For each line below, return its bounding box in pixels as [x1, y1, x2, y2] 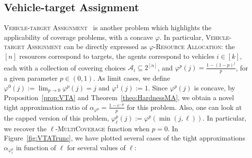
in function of [16, 142, 56, 152]
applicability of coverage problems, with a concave [4, 32, 153, 42]
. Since [148, 82, 168, 92]
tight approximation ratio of [4, 102, 88, 112]
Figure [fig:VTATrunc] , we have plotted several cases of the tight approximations [4, 133, 245, 143]
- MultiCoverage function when [55, 123, 150, 133]
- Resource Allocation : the [153, 41, 235, 52]
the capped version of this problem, [4, 112, 109, 123]
